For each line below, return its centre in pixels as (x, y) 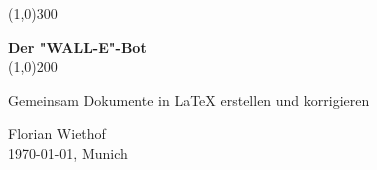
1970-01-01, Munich (68, 152)
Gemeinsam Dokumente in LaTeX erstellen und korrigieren (189, 99)
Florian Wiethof (57, 133)
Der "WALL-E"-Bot (77, 46)
